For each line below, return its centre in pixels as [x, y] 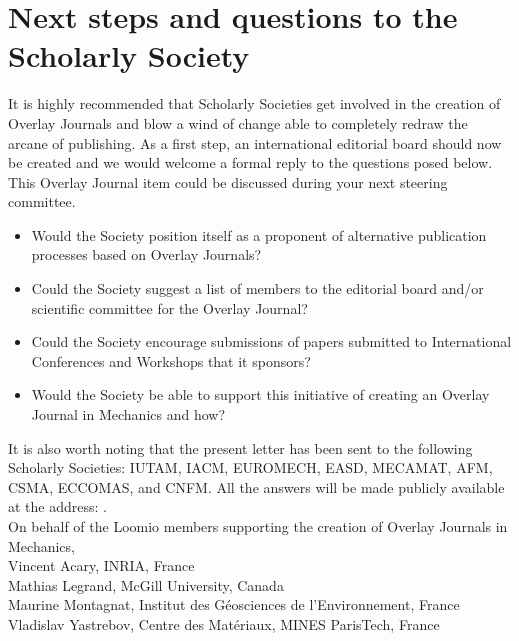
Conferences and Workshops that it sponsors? [171, 360]
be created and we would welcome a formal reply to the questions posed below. [250, 162]
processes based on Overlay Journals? [146, 254]
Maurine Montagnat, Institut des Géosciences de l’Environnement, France [234, 604]
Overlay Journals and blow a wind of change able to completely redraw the [238, 122]
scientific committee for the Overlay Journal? [169, 307]
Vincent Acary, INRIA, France [101, 565]
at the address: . [57, 506]
